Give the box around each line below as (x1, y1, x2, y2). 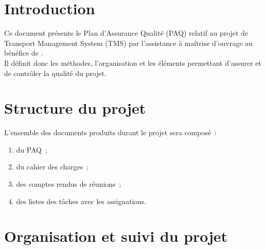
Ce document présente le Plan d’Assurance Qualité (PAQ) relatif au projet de (4, 28, 248, 38)
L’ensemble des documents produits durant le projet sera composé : (4, 127, 217, 138)
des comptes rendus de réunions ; (16, 179, 121, 189)
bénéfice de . (4, 47, 43, 58)
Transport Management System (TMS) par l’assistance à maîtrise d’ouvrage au (4, 37, 253, 48)
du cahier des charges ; (16, 161, 89, 172)
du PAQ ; (16, 144, 48, 155)
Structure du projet (4, 97, 146, 118)
